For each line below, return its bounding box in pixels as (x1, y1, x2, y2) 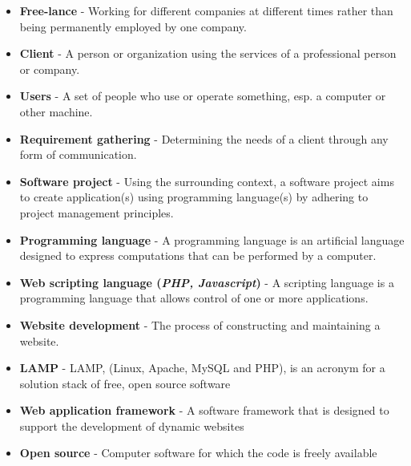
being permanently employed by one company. (19, 18, 247, 34)
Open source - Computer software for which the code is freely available (19, 444, 377, 461)
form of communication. (19, 146, 137, 163)
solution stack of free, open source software (19, 375, 231, 391)
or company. (19, 60, 80, 77)
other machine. (19, 103, 93, 120)
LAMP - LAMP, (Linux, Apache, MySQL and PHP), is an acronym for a (19, 359, 385, 376)
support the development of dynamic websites (19, 417, 244, 434)
